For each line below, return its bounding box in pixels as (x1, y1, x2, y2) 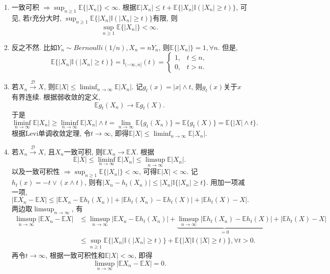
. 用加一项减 (206, 177, 245, 187)
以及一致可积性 (11, 166, 60, 176)
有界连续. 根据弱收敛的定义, (11, 92, 101, 101)
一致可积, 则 (64, 146, 103, 156)
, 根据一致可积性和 (45, 250, 105, 260)
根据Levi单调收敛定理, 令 (11, 128, 91, 138)
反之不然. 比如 (11, 42, 57, 52)
